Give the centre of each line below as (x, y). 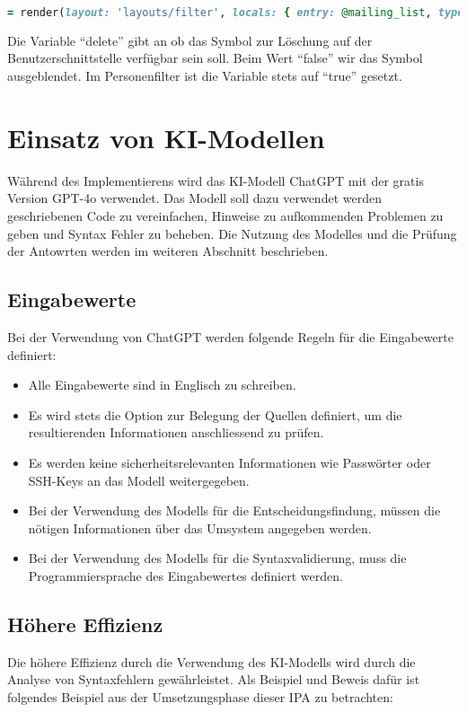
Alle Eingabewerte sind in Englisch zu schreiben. (162, 385)
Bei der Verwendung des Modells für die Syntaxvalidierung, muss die (217, 558)
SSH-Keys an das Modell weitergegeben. (139, 480)
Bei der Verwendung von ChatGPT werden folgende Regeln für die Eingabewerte (230, 336)
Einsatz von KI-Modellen (166, 137)
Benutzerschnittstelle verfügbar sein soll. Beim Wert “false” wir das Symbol (215, 58)
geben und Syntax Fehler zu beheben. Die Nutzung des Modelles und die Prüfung (232, 233)
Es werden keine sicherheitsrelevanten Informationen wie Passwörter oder (229, 462)
